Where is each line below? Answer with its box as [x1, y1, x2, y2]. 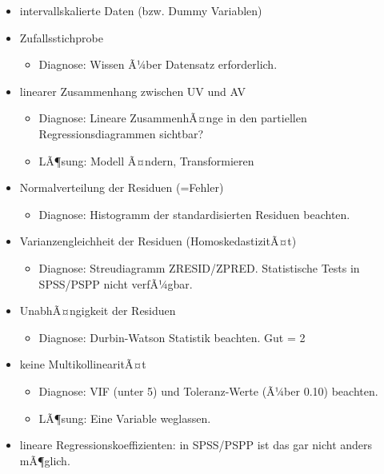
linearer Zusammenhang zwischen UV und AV [19, 82, 246, 99]
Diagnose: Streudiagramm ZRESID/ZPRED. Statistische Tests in [38, 259, 360, 276]
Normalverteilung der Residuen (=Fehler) [19, 179, 224, 196]
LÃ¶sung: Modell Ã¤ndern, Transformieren [38, 152, 254, 169]
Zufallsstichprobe [19, 29, 103, 46]
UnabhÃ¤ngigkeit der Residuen [19, 302, 176, 319]
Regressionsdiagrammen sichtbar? [38, 125, 204, 141]
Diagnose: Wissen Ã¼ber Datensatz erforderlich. [38, 56, 278, 73]
